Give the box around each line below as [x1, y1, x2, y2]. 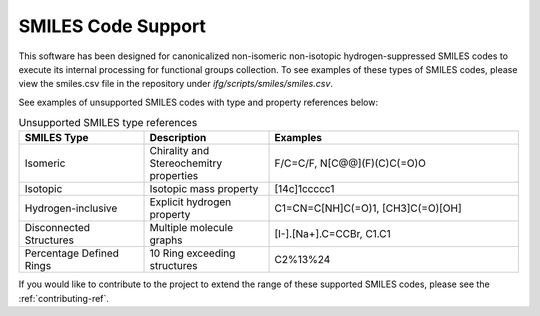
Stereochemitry [149, 156, 223, 170]
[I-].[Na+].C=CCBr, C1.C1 [274, 227, 391, 241]
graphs [149, 233, 184, 247]
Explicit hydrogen [149, 195, 232, 209]
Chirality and [149, 144, 210, 158]
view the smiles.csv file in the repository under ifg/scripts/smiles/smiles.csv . [18, 78, 334, 90]
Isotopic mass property [149, 182, 259, 196]
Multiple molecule [149, 221, 234, 235]
